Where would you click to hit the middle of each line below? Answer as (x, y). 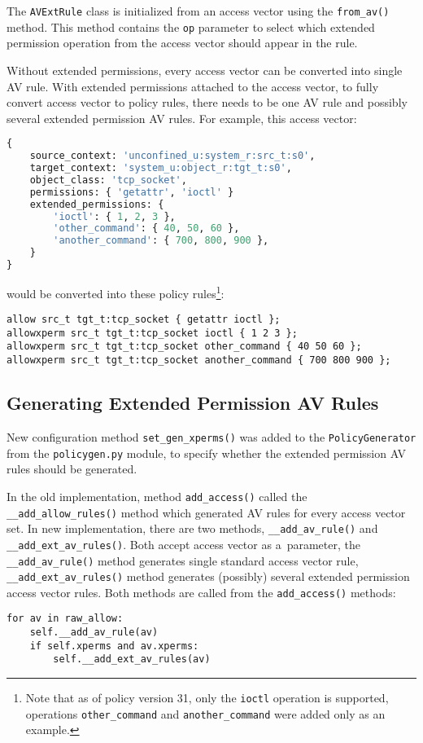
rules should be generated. (72, 469)
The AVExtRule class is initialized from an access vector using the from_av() (198, 11)
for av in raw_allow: (65, 619)
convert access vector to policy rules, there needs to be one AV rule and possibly (207, 102)
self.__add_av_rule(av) (94, 633)
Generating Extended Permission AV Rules (193, 403)
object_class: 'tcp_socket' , (108, 180)
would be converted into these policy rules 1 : (116, 292)
